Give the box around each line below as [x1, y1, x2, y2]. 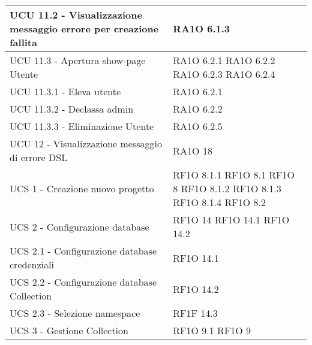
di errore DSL [10, 150, 68, 164]
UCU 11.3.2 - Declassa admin [10, 102, 134, 116]
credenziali [10, 258, 54, 271]
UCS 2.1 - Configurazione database [10, 244, 157, 258]
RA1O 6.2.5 [173, 119, 223, 133]
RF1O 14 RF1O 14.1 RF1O [173, 213, 290, 226]
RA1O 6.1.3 [173, 22, 230, 35]
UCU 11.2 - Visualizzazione [10, 8, 142, 22]
